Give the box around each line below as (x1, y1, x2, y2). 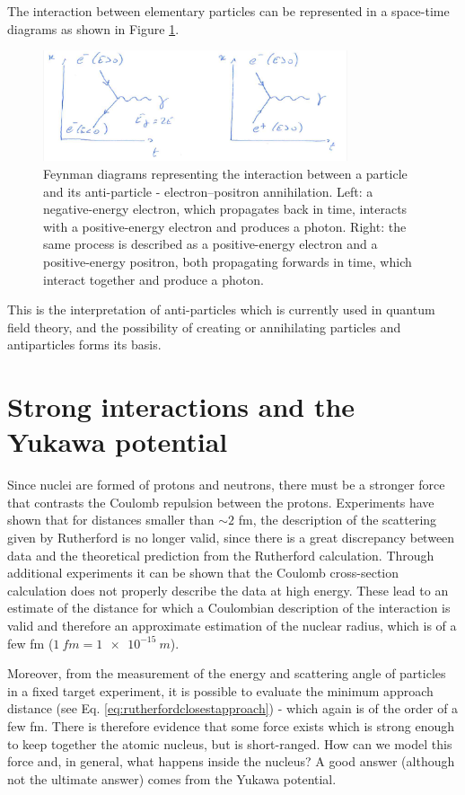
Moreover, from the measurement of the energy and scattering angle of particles (7, 664, 446, 683)
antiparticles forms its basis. (7, 335, 162, 354)
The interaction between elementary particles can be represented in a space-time (7, 2, 450, 20)
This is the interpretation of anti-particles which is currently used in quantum (7, 300, 435, 319)
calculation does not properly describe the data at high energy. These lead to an (7, 580, 449, 599)
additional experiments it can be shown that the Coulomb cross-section (7, 563, 399, 582)
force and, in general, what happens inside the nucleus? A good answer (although (7, 752, 455, 771)
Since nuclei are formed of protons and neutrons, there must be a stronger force (7, 475, 445, 494)
